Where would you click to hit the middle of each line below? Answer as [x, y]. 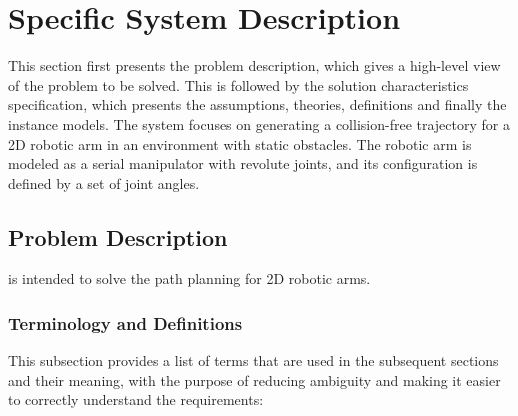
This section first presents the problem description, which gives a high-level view [254, 65]
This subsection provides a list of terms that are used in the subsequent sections [253, 360]
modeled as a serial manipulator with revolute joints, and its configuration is [243, 163]
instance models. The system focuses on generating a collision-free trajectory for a [259, 123]
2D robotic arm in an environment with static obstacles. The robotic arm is [240, 143]
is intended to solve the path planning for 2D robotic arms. [189, 278]
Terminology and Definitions [125, 323]
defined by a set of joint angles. [104, 182]
